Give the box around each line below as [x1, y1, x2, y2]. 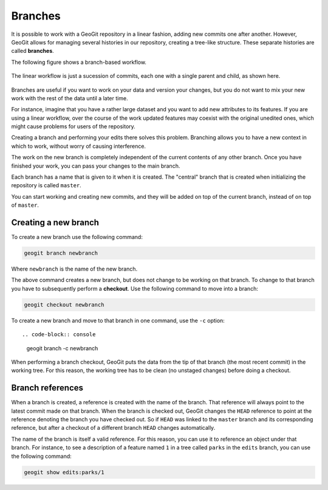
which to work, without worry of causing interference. [11, 142, 146, 150]
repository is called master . [11, 182, 81, 189]
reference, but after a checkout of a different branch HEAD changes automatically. [11, 424, 216, 432]
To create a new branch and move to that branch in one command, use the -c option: [11, 317, 225, 324]
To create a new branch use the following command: [11, 233, 143, 241]
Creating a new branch [11, 218, 100, 227]
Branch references [11, 383, 84, 393]
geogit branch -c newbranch [26, 344, 98, 352]
